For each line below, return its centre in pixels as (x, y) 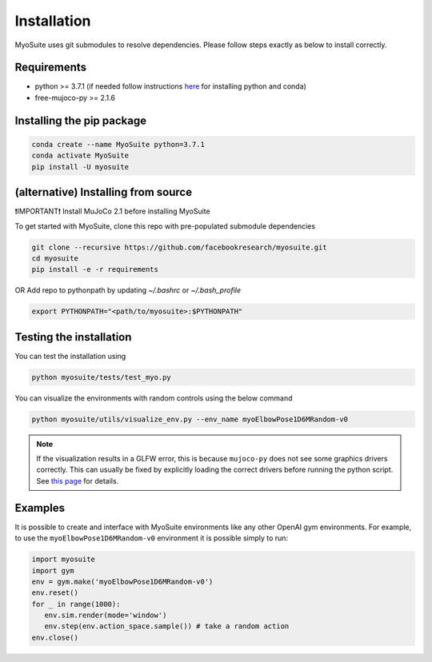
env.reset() (55, 593)
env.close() (55, 637)
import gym (53, 570)
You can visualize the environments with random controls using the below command (154, 398)
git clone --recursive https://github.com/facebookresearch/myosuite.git (179, 247)
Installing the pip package (81, 120)
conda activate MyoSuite (80, 156)
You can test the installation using (70, 356)
